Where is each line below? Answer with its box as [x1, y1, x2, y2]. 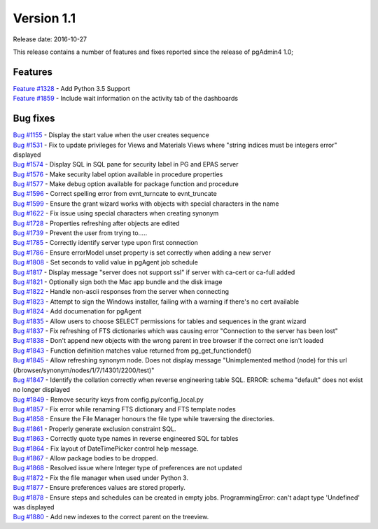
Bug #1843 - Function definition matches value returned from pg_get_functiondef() [13, 346, 252, 355]
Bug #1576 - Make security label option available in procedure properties [13, 170, 223, 178]
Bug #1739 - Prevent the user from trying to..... [13, 229, 148, 237]
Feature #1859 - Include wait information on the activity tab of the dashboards [13, 94, 238, 103]
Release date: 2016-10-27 [13, 35, 87, 43]
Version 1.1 [13, 10, 76, 26]
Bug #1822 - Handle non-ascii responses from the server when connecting [13, 288, 230, 296]
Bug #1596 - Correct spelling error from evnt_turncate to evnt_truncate [13, 190, 217, 198]
